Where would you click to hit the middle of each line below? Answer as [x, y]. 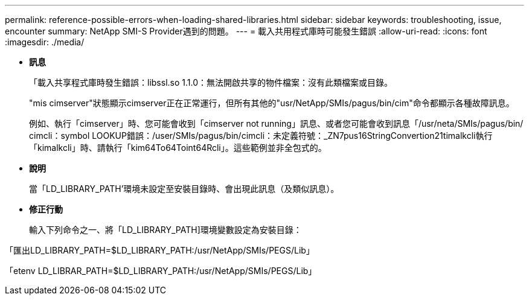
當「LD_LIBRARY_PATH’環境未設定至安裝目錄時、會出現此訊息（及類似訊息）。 [184, 189]
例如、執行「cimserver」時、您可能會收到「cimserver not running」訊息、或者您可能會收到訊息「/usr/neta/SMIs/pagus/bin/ [276, 123]
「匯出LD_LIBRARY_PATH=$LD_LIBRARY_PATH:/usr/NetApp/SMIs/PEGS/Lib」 [160, 250]
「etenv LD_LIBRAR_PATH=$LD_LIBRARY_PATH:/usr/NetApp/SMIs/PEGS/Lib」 [161, 271]
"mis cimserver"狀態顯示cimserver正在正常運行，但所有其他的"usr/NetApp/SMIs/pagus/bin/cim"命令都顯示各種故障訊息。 [272, 103]
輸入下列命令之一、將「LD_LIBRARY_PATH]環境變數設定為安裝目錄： [165, 230]
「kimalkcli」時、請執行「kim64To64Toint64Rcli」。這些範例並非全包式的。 [178, 148]
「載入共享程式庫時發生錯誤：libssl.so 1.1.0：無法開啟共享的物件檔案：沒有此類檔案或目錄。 [211, 82]
